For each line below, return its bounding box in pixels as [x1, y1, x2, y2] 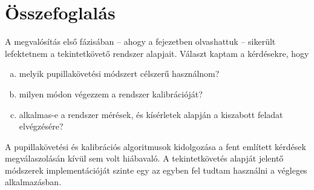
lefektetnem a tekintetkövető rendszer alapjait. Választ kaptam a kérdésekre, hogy [5, 47, 309, 59]
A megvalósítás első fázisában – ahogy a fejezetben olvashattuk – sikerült [5, 35, 276, 48]
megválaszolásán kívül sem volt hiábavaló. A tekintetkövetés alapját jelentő [5, 152, 284, 165]
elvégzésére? [19, 120, 64, 133]
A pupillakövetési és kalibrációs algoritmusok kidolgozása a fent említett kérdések [5, 140, 306, 152]
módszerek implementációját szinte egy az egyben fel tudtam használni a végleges [5, 163, 307, 176]
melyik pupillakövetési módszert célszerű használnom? [19, 67, 220, 80]
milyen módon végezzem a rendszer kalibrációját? [19, 87, 203, 100]
